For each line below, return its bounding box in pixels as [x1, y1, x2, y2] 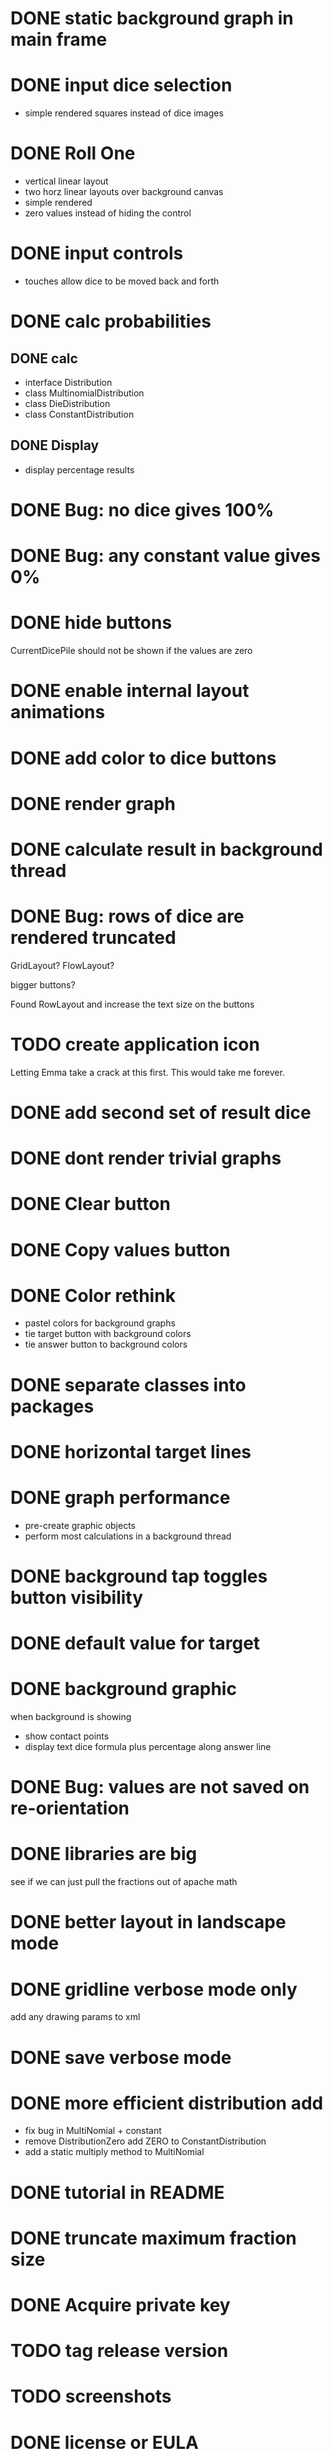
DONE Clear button [10, 1193, 171, 1216]
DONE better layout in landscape [10, 1911, 287, 1934]
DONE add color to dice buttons [10, 747, 277, 769]
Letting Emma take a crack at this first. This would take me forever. [10, 1066, 285, 1078]
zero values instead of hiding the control [24, 207, 192, 219]
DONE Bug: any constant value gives [10, 545, 321, 567]
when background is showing [10, 1711, 132, 1723]
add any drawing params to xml [10, 2011, 141, 2023]
